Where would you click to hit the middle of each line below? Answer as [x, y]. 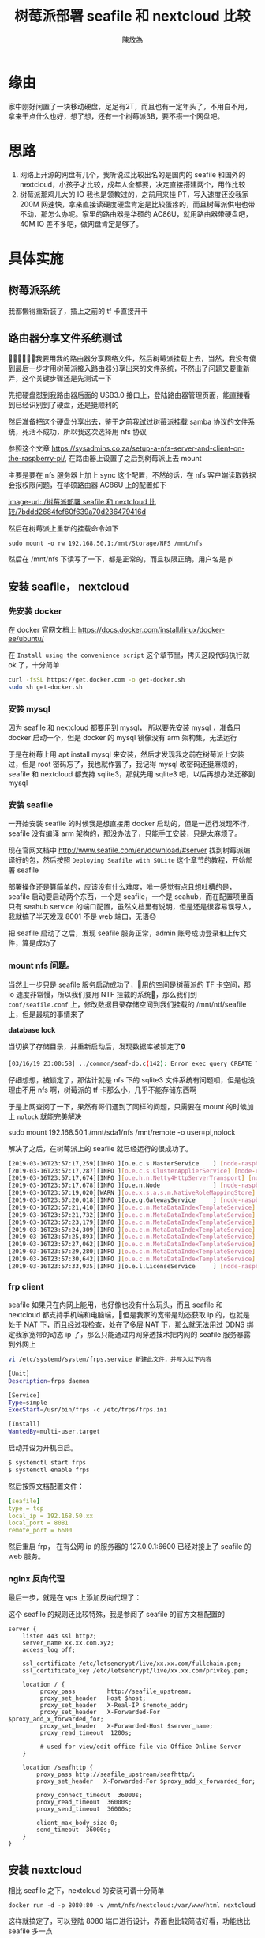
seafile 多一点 [30, 1931]
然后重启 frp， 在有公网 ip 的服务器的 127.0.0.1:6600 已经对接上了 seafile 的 [130, 1547]
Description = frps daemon [49, 1381]
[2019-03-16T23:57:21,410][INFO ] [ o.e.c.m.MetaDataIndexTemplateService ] [132, 1207]
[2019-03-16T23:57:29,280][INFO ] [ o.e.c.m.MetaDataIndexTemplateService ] [132, 1252]
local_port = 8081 [38, 1523]
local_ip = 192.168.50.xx [50, 1516]
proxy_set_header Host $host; [93, 1698]
